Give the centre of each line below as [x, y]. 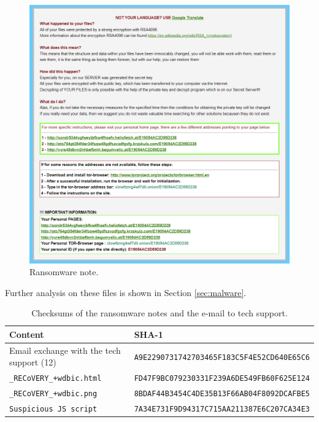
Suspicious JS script [53, 409]
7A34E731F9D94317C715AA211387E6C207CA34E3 [222, 409]
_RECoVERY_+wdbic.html [56, 379]
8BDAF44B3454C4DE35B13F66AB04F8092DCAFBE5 [222, 394]
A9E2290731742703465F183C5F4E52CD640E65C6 [222, 357]
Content [27, 334]
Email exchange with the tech [65, 350]
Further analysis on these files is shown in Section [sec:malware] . [126, 292]
